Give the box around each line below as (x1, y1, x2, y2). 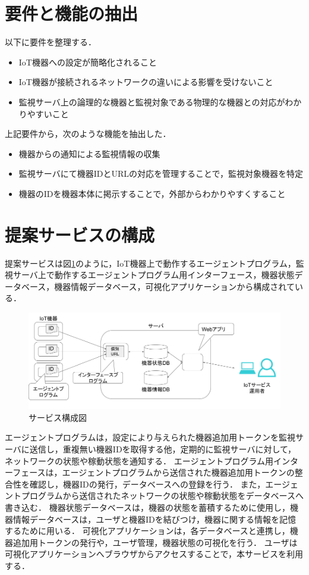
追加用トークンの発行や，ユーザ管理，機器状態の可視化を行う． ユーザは (12, 536, 298, 548)
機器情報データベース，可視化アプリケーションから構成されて (54, 280, 295, 292)
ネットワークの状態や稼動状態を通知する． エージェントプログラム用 (5, 454, 273, 467)
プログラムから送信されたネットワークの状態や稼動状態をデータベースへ (21, 489, 304, 502)
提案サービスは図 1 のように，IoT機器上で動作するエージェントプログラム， (5, 257, 296, 269)
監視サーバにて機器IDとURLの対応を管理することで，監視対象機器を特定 (18, 167, 303, 180)
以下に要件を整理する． (5, 36, 96, 48)
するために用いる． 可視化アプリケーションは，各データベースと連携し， (5, 524, 290, 537)
